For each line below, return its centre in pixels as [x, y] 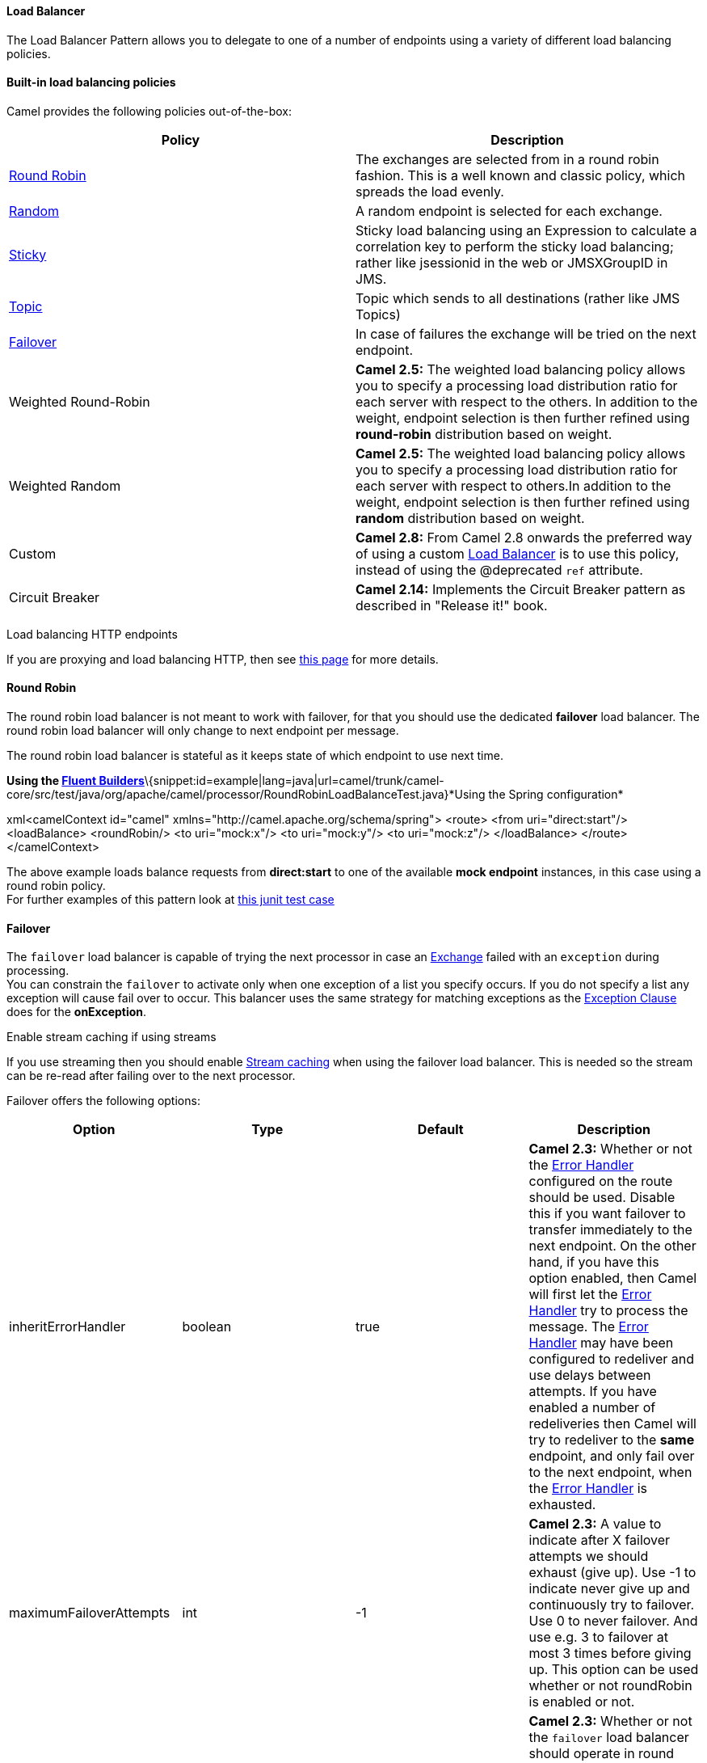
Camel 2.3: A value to [595, 1524]
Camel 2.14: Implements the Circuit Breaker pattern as [521, 589]
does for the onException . [77, 1012]
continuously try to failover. [612, 1605]
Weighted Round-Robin [80, 401]
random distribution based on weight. [470, 518]
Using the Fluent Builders [76, 781]
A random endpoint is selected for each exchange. [509, 211]
